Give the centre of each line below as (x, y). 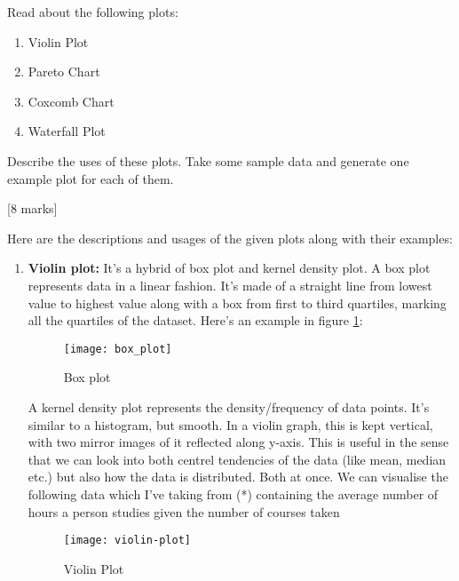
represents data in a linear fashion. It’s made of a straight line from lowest (230, 285)
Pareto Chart (64, 72)
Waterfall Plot (67, 131)
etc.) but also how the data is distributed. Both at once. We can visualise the (238, 477)
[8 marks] (32, 208)
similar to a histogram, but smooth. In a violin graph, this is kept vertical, (230, 424)
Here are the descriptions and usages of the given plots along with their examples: (230, 238)
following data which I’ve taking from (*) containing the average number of (233, 493)
